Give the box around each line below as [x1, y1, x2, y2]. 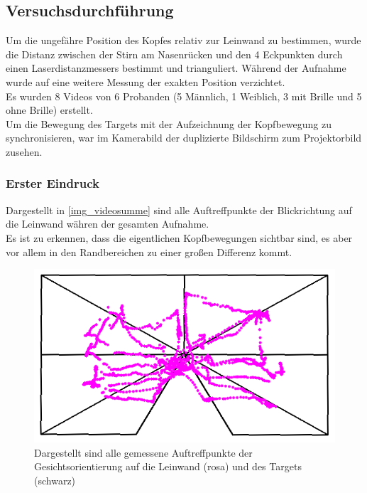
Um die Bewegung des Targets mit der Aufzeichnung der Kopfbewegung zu [6, 116, 332, 131]
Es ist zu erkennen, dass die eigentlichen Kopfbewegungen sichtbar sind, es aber [6, 230, 353, 245]
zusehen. [6, 144, 43, 159]
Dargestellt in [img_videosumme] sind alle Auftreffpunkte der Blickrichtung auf [6, 202, 352, 217]
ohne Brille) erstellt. [6, 102, 93, 117]
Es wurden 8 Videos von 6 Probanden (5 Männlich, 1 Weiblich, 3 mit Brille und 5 [6, 88, 362, 103]
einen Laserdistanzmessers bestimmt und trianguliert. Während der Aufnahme [6, 60, 346, 75]
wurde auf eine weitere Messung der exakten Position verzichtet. [6, 74, 285, 89]
